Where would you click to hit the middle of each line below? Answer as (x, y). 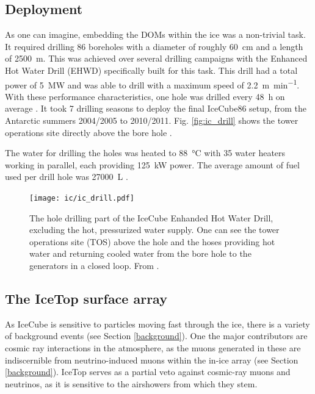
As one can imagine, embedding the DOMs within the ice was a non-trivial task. (155, 34)
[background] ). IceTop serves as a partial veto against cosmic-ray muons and (148, 372)
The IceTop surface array (86, 298)
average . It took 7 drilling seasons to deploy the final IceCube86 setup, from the (156, 108)
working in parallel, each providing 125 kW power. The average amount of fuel (152, 164)
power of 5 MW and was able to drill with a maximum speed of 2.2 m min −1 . (152, 84)
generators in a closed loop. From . (94, 266)
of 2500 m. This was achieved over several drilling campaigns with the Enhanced (156, 58)
